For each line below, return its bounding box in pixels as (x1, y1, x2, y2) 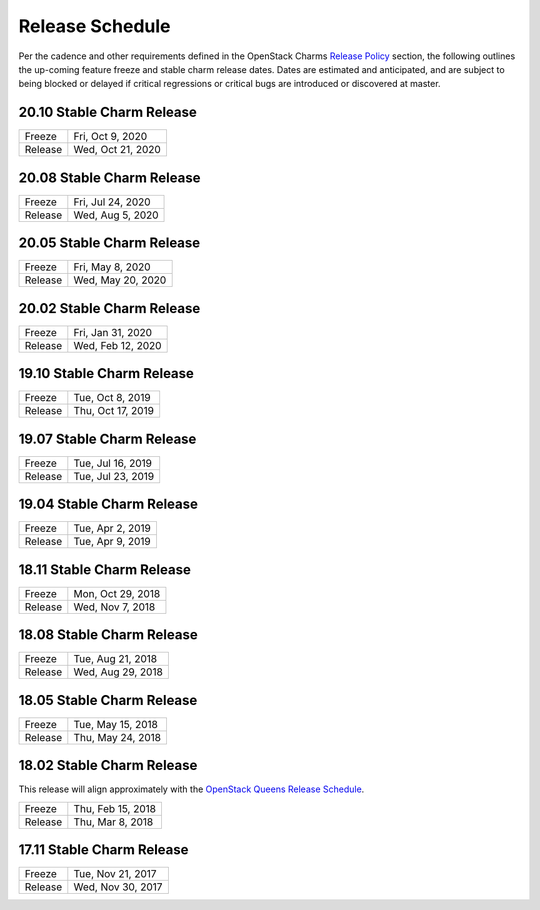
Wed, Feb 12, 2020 (73, 338, 162, 352)
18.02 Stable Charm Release (18, 757, 198, 774)
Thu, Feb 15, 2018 (73, 801, 157, 815)
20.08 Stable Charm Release (18, 169, 201, 186)
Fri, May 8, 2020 (73, 260, 151, 274)
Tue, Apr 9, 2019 (73, 535, 152, 549)
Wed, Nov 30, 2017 (73, 880, 163, 894)
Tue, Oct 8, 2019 (73, 391, 151, 405)
